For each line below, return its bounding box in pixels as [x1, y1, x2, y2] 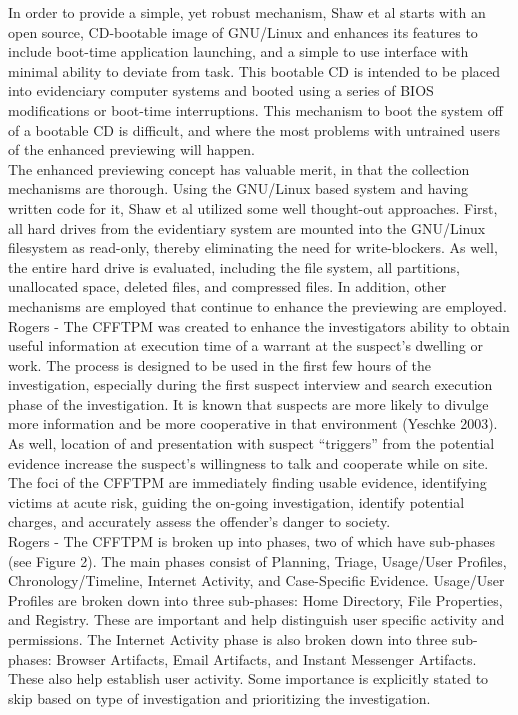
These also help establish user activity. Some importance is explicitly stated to [8, 668, 489, 689]
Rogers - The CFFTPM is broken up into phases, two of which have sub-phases [8, 531, 496, 552]
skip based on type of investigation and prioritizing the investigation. [8, 687, 431, 708]
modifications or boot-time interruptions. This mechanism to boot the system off [8, 99, 503, 120]
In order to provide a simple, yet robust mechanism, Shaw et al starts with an [8, 2, 486, 22]
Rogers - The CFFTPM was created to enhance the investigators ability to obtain [8, 315, 510, 336]
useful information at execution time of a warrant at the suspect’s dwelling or [8, 335, 483, 356]
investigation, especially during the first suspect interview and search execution [8, 374, 493, 395]
